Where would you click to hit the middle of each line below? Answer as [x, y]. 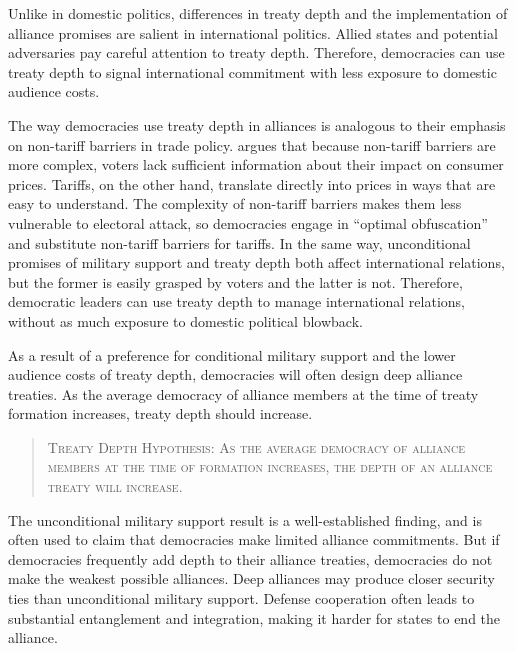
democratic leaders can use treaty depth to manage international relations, [236, 301]
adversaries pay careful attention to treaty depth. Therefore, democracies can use [256, 52]
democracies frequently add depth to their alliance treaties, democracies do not [250, 558]
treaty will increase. [115, 486]
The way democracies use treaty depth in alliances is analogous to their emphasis [257, 124]
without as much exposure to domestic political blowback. [185, 320]
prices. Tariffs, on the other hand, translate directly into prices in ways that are [252, 183]
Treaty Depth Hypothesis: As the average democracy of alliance [256, 446]
